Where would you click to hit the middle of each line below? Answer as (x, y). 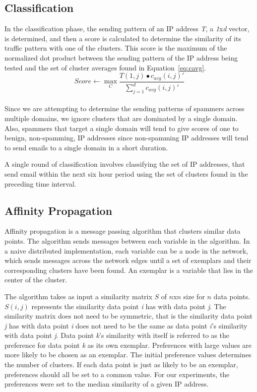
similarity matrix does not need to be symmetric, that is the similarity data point (128, 316)
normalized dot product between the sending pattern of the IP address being (121, 57)
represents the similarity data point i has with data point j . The (129, 306)
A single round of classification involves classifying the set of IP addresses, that (125, 164)
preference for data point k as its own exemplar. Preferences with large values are (128, 345)
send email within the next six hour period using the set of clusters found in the (126, 173)
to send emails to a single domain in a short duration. (86, 147)
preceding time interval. (40, 183)
